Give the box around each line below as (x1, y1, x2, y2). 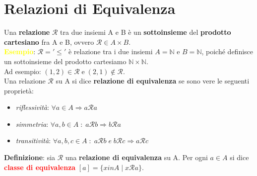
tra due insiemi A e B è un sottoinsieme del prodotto (60, 27, 231, 37)
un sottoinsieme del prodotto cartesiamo (4, 56, 127, 66)
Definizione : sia (4, 152, 56, 163)
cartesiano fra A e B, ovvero (4, 36, 94, 47)
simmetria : (15, 118, 49, 129)
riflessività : (15, 102, 49, 112)
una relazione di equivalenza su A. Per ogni (65, 152, 208, 163)
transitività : (15, 135, 51, 146)
